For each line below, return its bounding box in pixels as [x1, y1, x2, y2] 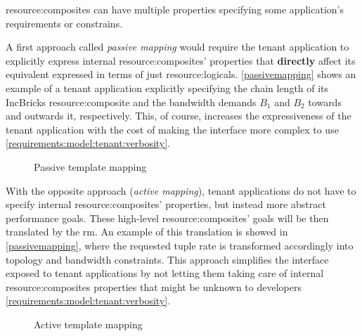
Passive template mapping [34, 159, 147, 174]
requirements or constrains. [6, 15, 123, 30]
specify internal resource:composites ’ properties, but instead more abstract [6, 197, 326, 212]
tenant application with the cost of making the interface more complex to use [6, 122, 339, 136]
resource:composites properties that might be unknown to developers [6, 279, 302, 294]
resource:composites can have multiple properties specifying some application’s [6, 2, 344, 16]
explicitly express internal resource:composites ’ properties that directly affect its [6, 53, 356, 67]
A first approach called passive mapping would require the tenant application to [6, 39, 349, 54]
